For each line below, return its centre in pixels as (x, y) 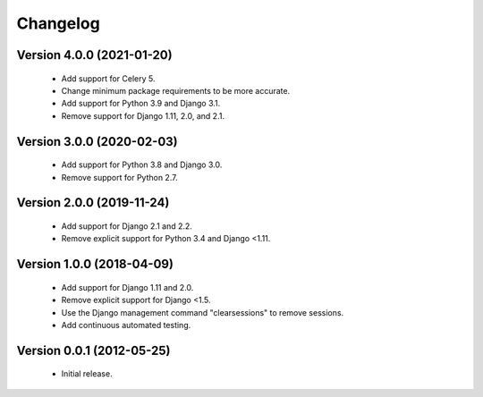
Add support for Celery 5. (108, 78)
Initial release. (87, 374)
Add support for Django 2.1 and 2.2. (127, 226)
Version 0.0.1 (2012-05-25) (93, 350)
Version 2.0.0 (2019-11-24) (93, 203)
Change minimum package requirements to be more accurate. (176, 90)
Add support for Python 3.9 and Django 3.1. (141, 104)
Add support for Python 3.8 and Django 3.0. (142, 165)
